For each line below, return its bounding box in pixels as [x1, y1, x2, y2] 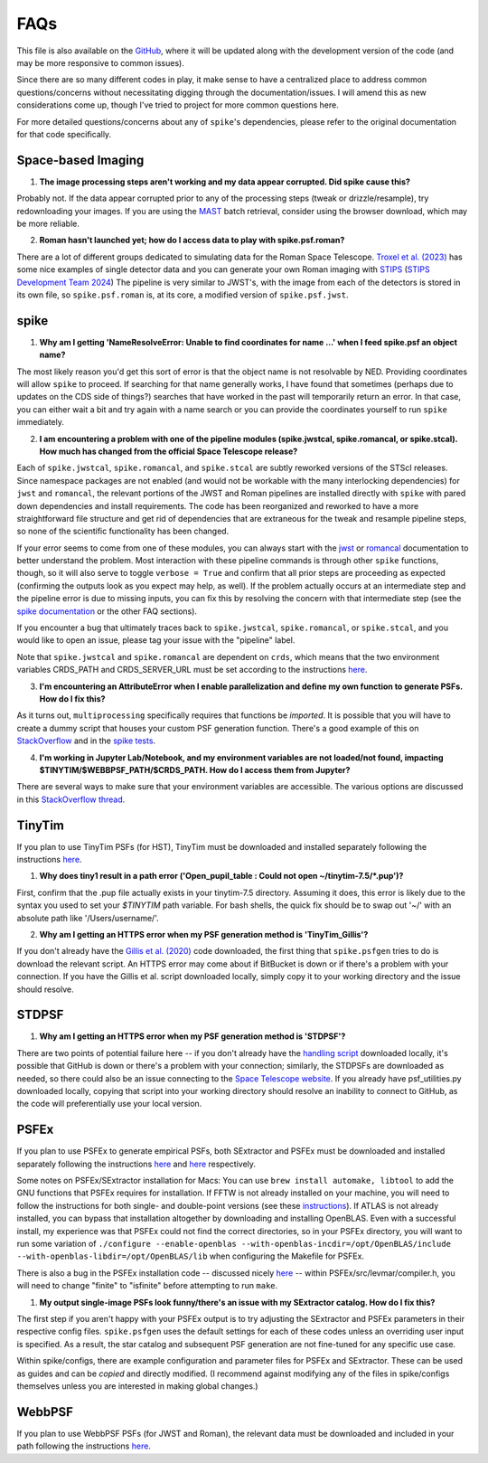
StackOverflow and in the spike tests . [16, 735, 156, 746]
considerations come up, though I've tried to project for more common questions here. [16, 99, 339, 110]
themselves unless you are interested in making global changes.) [16, 1380, 258, 1392]
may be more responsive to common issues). [16, 57, 184, 68]
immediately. [16, 417, 65, 428]
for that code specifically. [16, 128, 112, 139]
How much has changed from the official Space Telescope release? [39, 446, 298, 457]
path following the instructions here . [16, 1440, 151, 1451]
